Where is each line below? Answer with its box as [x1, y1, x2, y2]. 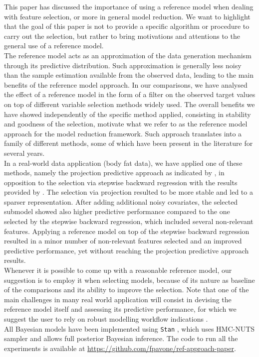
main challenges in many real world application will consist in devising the [4, 294, 232, 304]
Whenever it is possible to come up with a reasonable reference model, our [4, 265, 232, 275]
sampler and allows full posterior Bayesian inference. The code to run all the [4, 333, 238, 344]
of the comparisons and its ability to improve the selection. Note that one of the [4, 284, 249, 295]
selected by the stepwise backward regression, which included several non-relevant [4, 216, 254, 227]
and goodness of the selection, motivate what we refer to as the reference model [4, 119, 248, 129]
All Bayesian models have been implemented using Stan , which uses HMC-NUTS [4, 323, 255, 334]
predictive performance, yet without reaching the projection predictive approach [4, 245, 249, 255]
